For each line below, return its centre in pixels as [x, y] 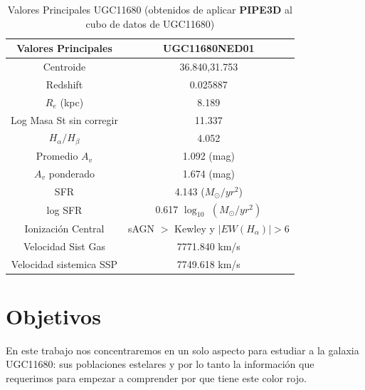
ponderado [72, 173]
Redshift [64, 84]
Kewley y [195, 228]
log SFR [64, 209]
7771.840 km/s [208, 246]
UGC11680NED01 [209, 48]
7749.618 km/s [208, 263]
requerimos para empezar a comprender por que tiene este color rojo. [156, 378]
